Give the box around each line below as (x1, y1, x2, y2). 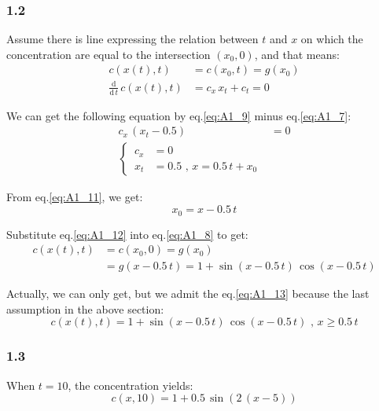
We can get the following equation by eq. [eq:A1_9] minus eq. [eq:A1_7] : (6, 107, 351, 123)
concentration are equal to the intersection (6, 46, 211, 62)
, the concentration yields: (68, 376, 193, 393)
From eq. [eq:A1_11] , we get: (6, 189, 143, 205)
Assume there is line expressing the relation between (6, 31, 259, 47)
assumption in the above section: (6, 300, 164, 317)
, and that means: (254, 46, 340, 62)
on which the (300, 31, 363, 47)
